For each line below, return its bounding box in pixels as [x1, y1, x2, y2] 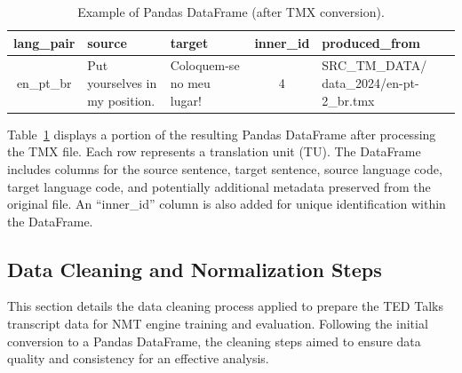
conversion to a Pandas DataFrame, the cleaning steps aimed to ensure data [7, 331, 421, 350]
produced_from [322, 33, 420, 52]
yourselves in [87, 74, 157, 92]
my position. [87, 91, 155, 109]
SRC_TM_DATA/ [322, 56, 427, 75]
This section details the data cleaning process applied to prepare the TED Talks [7, 297, 443, 315]
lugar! [170, 91, 202, 109]
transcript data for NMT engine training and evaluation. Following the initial [7, 314, 428, 333]
